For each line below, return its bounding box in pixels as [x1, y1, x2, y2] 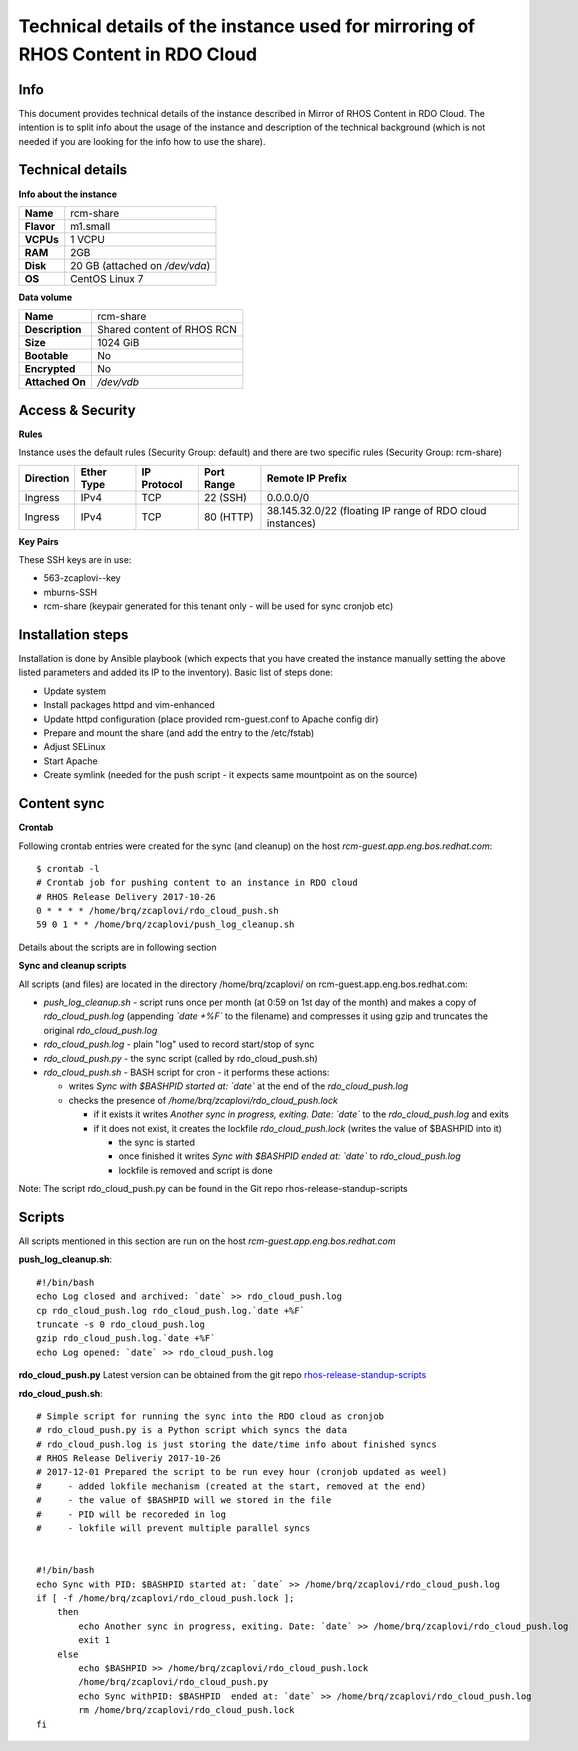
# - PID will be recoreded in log [36, 1508, 227, 1520]
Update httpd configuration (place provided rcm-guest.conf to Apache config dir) [43, 713, 379, 725]
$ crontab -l [36, 863, 100, 874]
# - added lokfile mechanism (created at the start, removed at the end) [36, 1480, 427, 1492]
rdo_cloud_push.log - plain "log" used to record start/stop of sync [43, 1038, 315, 1050]
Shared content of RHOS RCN [96, 323, 237, 337]
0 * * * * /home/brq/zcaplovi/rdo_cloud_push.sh [36, 905, 279, 917]
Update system [43, 685, 107, 697]
